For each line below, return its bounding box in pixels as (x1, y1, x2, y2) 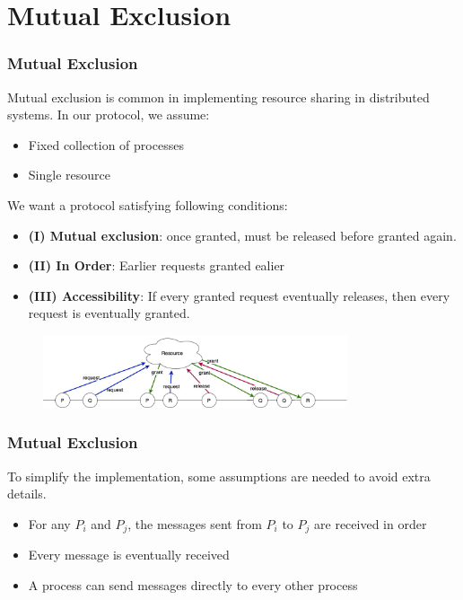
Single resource (28, 165, 110, 184)
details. (7, 484, 47, 503)
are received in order (314, 514, 427, 533)
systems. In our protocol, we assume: (7, 105, 210, 124)
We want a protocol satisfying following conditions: (7, 195, 288, 214)
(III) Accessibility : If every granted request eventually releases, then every (28, 286, 450, 304)
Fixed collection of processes (28, 135, 184, 154)
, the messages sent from (127, 514, 262, 533)
